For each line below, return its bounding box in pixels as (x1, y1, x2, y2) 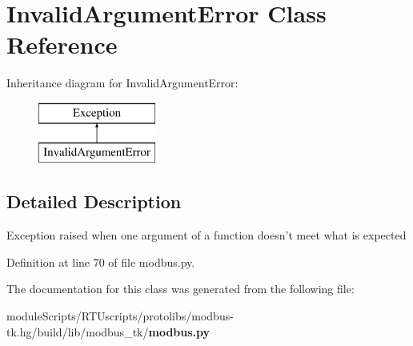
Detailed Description (6, 189, 182, 214)
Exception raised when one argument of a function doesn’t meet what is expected (6, 227, 407, 243)
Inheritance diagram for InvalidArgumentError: (6, 74, 239, 91)
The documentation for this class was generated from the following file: (6, 280, 355, 297)
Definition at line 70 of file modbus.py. (6, 253, 195, 270)
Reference (6, 28, 118, 61)
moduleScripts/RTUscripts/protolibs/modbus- (6, 308, 234, 324)
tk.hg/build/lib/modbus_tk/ (6, 323, 149, 340)
